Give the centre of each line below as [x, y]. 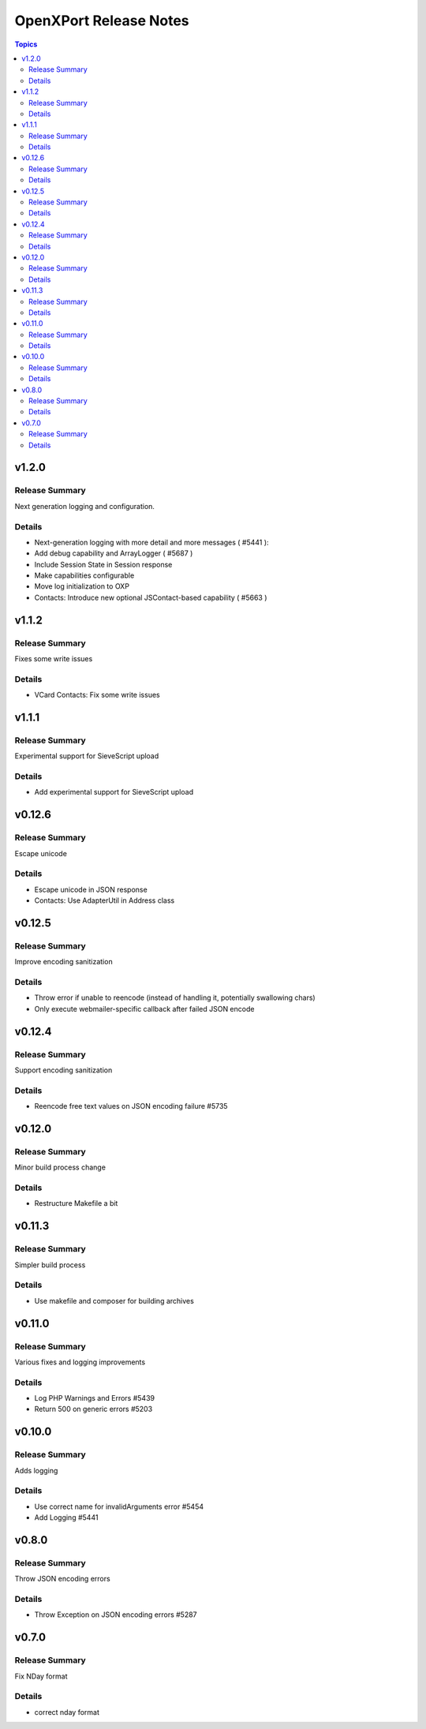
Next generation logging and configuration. [85, 506]
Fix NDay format [41, 1676]
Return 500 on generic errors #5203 [93, 1409]
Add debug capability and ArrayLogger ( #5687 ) [114, 553]
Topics [26, 44]
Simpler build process [50, 1265]
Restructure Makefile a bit [76, 1203]
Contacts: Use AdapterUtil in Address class [105, 900]
